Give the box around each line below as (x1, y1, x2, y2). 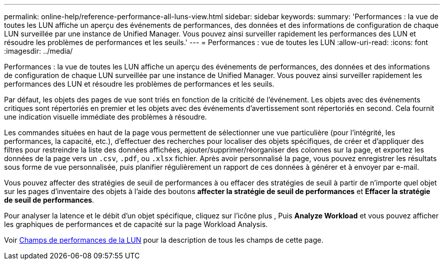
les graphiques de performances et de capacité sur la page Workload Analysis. (4, 220, 268, 229)
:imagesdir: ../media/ (4, 47, 73, 55)
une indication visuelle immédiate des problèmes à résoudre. (4, 112, 207, 121)
